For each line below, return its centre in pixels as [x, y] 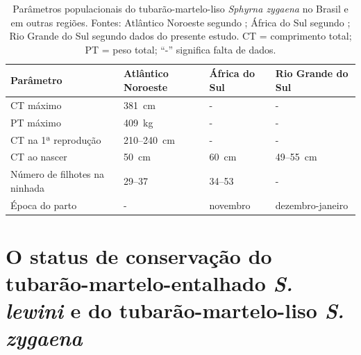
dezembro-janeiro [312, 205]
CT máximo [36, 105]
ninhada [28, 187]
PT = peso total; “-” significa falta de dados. [180, 49]
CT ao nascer [39, 157]
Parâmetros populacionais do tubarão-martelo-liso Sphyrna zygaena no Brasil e [180, 8]
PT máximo [36, 122]
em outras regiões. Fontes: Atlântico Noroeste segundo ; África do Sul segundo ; [180, 22]
